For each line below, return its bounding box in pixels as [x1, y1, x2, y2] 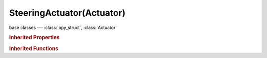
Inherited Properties [9, 34, 60, 41]
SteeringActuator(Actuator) [9, 7, 126, 18]
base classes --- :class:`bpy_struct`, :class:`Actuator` [9, 25, 117, 30]
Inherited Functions [9, 45, 59, 52]
